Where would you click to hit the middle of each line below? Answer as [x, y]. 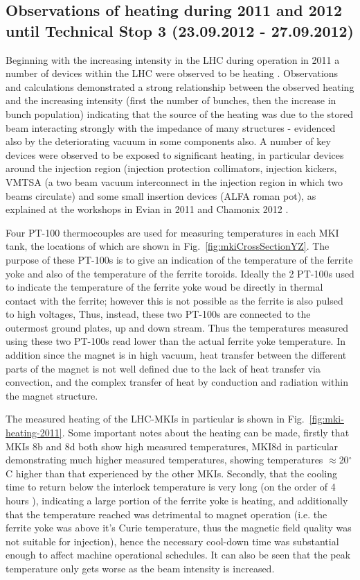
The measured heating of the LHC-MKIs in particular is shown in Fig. [155, 419]
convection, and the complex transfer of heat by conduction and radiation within [177, 382]
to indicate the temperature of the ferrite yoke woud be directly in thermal [164, 287]
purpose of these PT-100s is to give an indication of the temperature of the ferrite [179, 259]
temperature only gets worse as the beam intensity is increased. [140, 568]
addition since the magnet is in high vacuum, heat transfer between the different [176, 355]
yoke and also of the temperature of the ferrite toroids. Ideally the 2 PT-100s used [180, 273]
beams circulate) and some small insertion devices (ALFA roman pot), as [161, 195]
